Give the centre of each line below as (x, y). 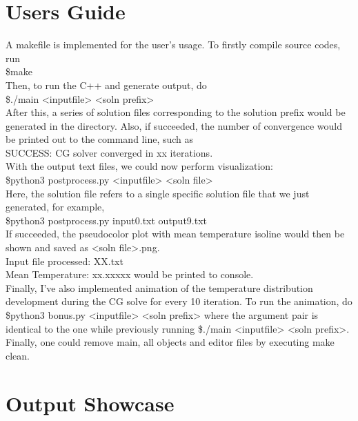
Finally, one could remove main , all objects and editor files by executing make (170, 342)
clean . (18, 355)
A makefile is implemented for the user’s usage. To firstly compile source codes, (173, 45)
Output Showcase (90, 403)
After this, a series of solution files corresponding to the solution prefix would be (176, 112)
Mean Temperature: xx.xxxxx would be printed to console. (130, 274)
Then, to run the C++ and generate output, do (106, 85)
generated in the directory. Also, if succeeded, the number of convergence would (174, 125)
